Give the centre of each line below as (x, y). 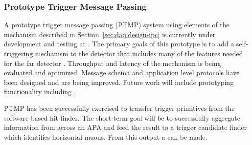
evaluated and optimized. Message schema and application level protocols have (122, 72)
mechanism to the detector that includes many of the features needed (139, 53)
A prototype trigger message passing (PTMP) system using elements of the (117, 25)
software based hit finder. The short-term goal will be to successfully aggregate (122, 117)
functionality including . (40, 92)
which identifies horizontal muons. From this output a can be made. (106, 136)
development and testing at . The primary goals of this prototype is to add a (119, 44)
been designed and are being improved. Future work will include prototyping (119, 82)
